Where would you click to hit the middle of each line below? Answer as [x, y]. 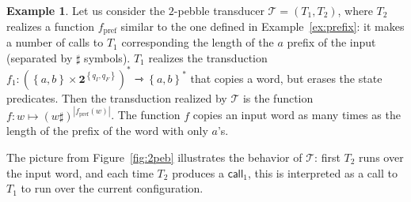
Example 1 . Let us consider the [86, 10]
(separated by [40, 57]
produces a [198, 172]
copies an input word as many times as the [297, 115]
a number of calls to [55, 42]
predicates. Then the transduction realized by [117, 97]
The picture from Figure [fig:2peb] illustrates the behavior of [154, 157]
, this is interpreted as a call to [323, 172]
